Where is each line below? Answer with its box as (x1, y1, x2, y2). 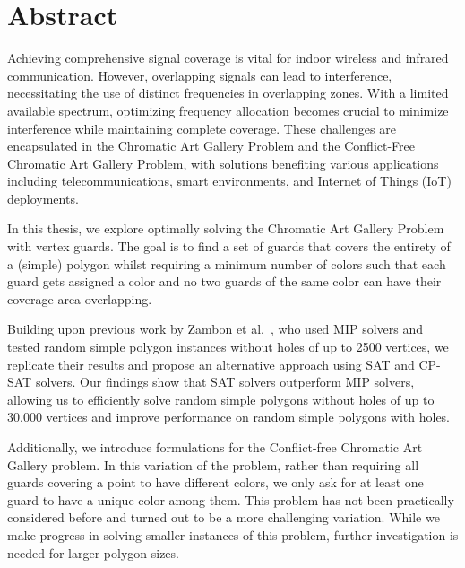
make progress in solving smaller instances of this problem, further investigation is (7, 525, 459, 544)
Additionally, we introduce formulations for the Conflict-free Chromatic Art (7, 438, 423, 456)
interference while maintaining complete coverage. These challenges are (7, 118, 396, 137)
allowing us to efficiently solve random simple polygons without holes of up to (7, 389, 435, 408)
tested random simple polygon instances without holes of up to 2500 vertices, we (7, 337, 449, 356)
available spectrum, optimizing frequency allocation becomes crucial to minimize (7, 100, 449, 119)
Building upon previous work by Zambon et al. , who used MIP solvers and (7, 319, 424, 338)
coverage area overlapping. (7, 289, 152, 308)
